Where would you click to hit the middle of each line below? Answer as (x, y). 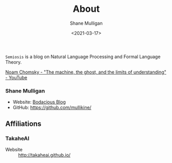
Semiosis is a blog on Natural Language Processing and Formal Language (83, 57)
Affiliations (23, 124)
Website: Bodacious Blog (39, 102)
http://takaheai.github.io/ (44, 155)
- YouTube (16, 77)
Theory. (14, 62)
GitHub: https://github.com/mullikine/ (52, 107)
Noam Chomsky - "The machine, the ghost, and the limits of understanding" (86, 72)
